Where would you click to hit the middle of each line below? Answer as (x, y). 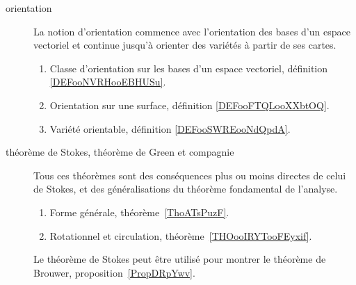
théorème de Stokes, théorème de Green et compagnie (120, 152)
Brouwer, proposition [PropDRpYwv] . (114, 272)
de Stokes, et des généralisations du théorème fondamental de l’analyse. (186, 189)
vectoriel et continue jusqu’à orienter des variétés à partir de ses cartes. (185, 45)
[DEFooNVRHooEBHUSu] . (108, 82)
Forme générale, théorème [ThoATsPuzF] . (139, 212)
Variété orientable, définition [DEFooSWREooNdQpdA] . (170, 128)
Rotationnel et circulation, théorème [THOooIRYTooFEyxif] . (181, 235)
